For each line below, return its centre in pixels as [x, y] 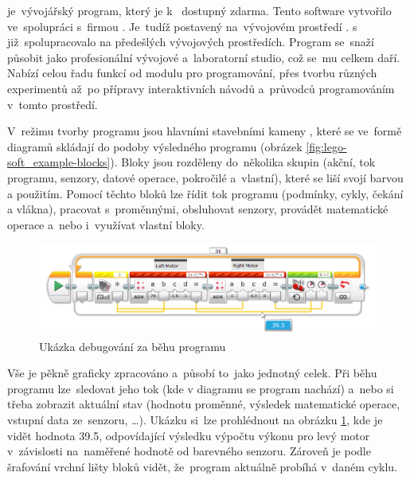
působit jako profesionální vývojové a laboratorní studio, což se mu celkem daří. [204, 57]
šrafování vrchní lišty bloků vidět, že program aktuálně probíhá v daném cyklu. [203, 466]
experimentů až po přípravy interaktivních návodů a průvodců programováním [201, 88]
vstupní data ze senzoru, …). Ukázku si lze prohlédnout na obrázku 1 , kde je [195, 419]
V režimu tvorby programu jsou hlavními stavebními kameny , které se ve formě [205, 131]
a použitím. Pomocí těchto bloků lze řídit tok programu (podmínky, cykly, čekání [205, 193]
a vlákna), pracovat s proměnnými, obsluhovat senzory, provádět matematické [198, 209]
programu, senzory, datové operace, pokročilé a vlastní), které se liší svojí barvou [205, 177]
